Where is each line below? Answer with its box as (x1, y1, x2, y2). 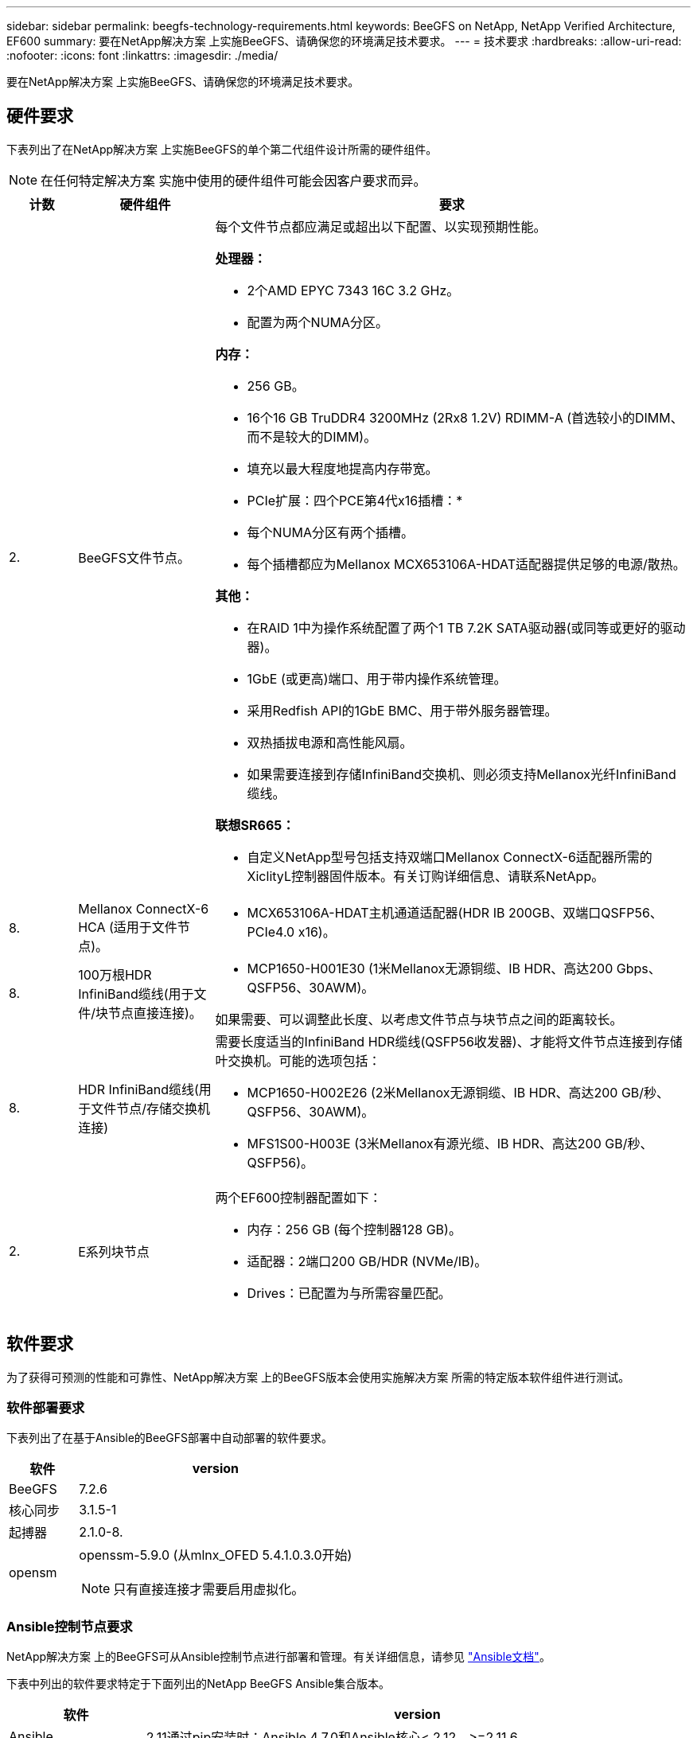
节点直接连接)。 (107, 1004, 202, 1021)
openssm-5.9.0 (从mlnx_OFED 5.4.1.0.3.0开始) (79, 1547, 352, 1564)
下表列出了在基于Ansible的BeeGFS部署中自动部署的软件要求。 (6, 1431, 333, 1445)
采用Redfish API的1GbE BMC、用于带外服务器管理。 (247, 702, 558, 719)
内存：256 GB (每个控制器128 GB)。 (247, 1221, 461, 1237)
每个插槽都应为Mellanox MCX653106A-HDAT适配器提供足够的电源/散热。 (247, 555, 686, 572)
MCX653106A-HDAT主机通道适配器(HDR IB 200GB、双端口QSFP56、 (247, 904, 663, 921)
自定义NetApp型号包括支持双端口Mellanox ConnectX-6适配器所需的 (247, 848, 652, 865)
